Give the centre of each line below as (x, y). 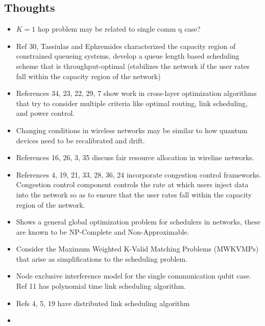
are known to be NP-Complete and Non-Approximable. (103, 231)
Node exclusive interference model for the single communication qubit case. (134, 276)
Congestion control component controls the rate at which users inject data (132, 184)
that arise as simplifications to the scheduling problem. (102, 258)
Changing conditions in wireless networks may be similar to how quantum (132, 130)
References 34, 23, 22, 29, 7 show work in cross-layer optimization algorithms (136, 93)
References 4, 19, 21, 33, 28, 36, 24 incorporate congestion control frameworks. (139, 174)
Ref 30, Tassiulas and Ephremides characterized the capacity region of (126, 46)
